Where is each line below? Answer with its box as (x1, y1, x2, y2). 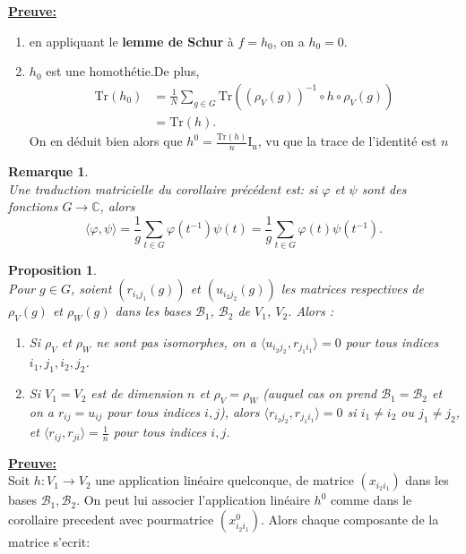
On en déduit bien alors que (29, 132, 183, 150)
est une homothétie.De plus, (46, 62, 200, 81)
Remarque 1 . (8, 161, 89, 180)
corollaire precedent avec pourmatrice (8, 510, 214, 528)
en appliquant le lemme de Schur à (29, 31, 234, 50)
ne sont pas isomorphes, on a (96, 332, 256, 351)
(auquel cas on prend (263, 384, 377, 403)
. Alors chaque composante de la (261, 510, 439, 528)
